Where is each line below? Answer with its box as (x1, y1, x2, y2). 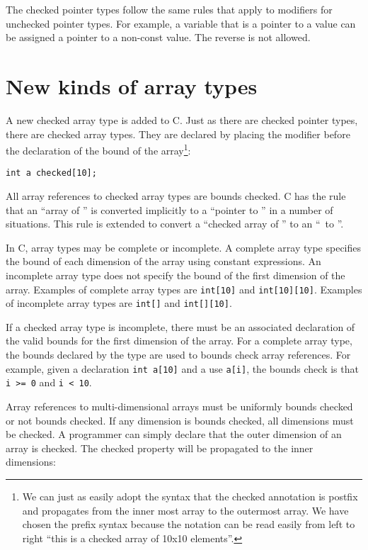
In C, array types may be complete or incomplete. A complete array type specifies (6, 240, 362, 254)
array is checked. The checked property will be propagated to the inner (6, 440, 314, 455)
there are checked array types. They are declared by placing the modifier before (6, 126, 350, 141)
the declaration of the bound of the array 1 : (6, 141, 191, 157)
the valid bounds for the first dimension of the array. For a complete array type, (6, 333, 352, 348)
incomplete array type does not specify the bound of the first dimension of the (6, 267, 345, 282)
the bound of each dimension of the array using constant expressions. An (6, 254, 321, 269)
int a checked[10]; (6, 168, 97, 179)
